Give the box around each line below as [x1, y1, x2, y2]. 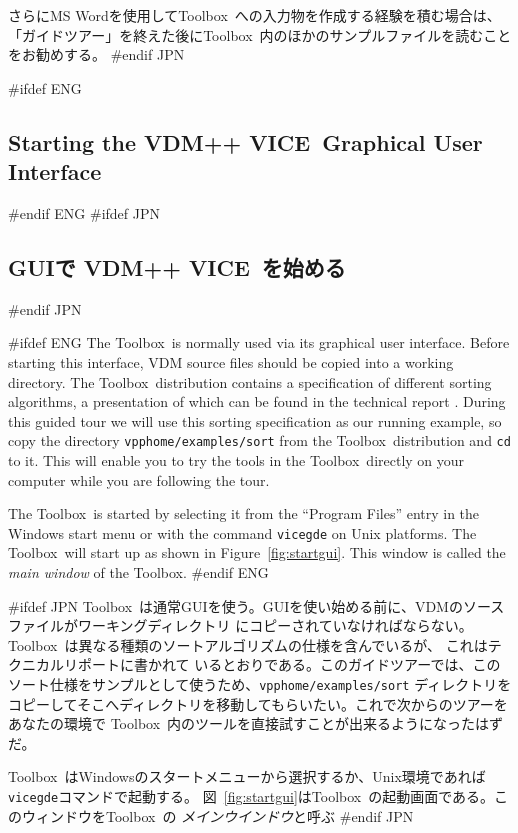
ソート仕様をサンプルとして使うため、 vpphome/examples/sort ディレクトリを [8, 673, 512, 694]
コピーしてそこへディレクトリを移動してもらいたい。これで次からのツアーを [8, 693, 508, 714]
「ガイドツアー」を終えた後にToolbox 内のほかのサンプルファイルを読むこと [8, 24, 512, 45]
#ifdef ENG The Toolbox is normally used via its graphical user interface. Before [8, 332, 510, 353]
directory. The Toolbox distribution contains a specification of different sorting [8, 371, 492, 392]
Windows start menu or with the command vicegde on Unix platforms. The [8, 522, 477, 543]
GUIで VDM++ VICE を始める [8, 251, 346, 282]
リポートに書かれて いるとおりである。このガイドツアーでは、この [63, 654, 501, 675]
